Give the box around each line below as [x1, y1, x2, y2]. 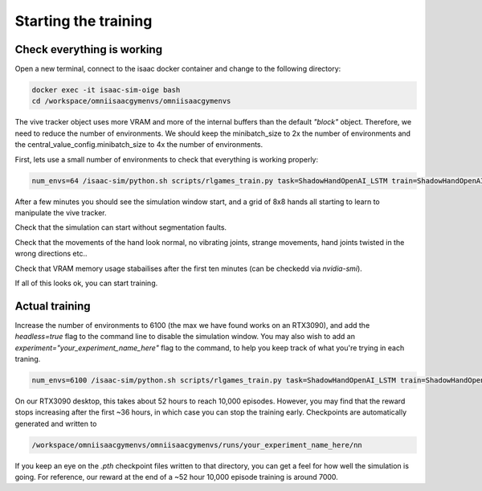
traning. [14, 354, 41, 363]
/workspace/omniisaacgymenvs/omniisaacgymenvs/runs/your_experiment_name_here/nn [31, 440, 363, 449]
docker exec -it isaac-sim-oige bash [31, 85, 181, 95]
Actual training [14, 299, 92, 313]
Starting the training [14, 12, 153, 30]
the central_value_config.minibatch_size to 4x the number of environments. [14, 140, 263, 149]
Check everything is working [14, 43, 163, 56]
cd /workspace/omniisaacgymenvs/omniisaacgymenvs [31, 96, 231, 106]
